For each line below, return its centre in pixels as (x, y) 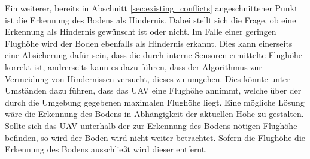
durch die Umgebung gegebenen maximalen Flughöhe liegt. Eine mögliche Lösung (155, 102)
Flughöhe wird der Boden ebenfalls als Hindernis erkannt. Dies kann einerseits (149, 43)
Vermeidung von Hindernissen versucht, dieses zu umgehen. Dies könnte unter (148, 78)
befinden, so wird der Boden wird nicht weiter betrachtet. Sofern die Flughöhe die (155, 137)
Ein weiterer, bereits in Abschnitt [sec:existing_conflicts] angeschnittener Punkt (151, 8)
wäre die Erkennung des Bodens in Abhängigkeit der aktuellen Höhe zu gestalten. (154, 114)
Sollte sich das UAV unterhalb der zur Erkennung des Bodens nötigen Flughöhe (151, 125)
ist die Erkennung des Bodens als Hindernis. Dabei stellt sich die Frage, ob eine (151, 19)
